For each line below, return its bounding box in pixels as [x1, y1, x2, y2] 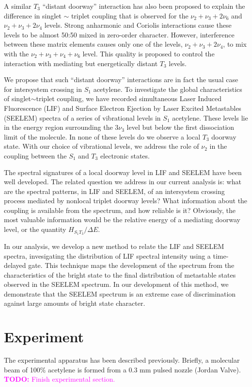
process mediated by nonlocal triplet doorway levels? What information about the [4, 195, 248, 206]
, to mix [223, 39, 247, 49]
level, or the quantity [4, 224, 66, 234]
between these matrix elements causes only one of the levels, [4, 39, 183, 49]
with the [4, 48, 29, 58]
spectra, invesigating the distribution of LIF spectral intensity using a [4, 250, 211, 261]
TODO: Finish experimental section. [4, 374, 115, 384]
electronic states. [100, 150, 150, 160]
